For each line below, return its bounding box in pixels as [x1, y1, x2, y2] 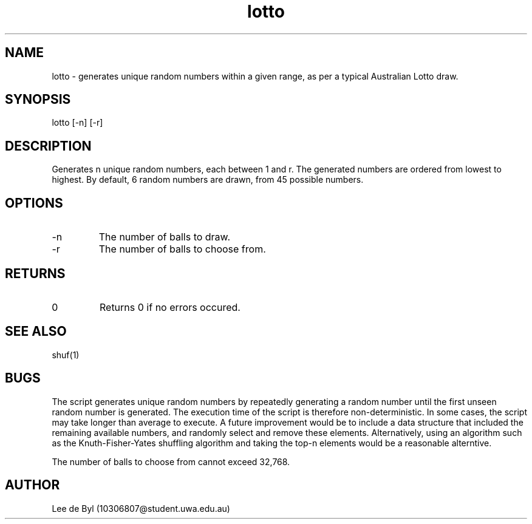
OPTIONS [5, 195, 63, 211]
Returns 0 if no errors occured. [99, 301, 240, 313]
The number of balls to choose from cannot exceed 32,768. [52, 456, 290, 467]
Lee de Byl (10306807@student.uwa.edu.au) [52, 503, 230, 514]
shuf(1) [52, 349, 80, 360]
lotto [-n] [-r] [52, 117, 103, 128]
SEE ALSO [5, 324, 67, 339]
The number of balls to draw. [98, 231, 231, 243]
